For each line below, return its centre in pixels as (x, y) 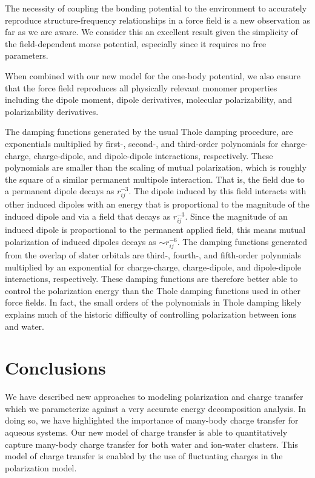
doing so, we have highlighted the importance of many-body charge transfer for (152, 420)
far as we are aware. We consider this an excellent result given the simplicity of (151, 32)
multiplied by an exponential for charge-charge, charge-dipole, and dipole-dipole (153, 267)
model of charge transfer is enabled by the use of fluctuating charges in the (144, 456)
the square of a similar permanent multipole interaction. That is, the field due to (155, 179)
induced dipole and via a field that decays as (88, 216)
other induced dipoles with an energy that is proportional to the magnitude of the (157, 204)
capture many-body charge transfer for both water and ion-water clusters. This (152, 444)
